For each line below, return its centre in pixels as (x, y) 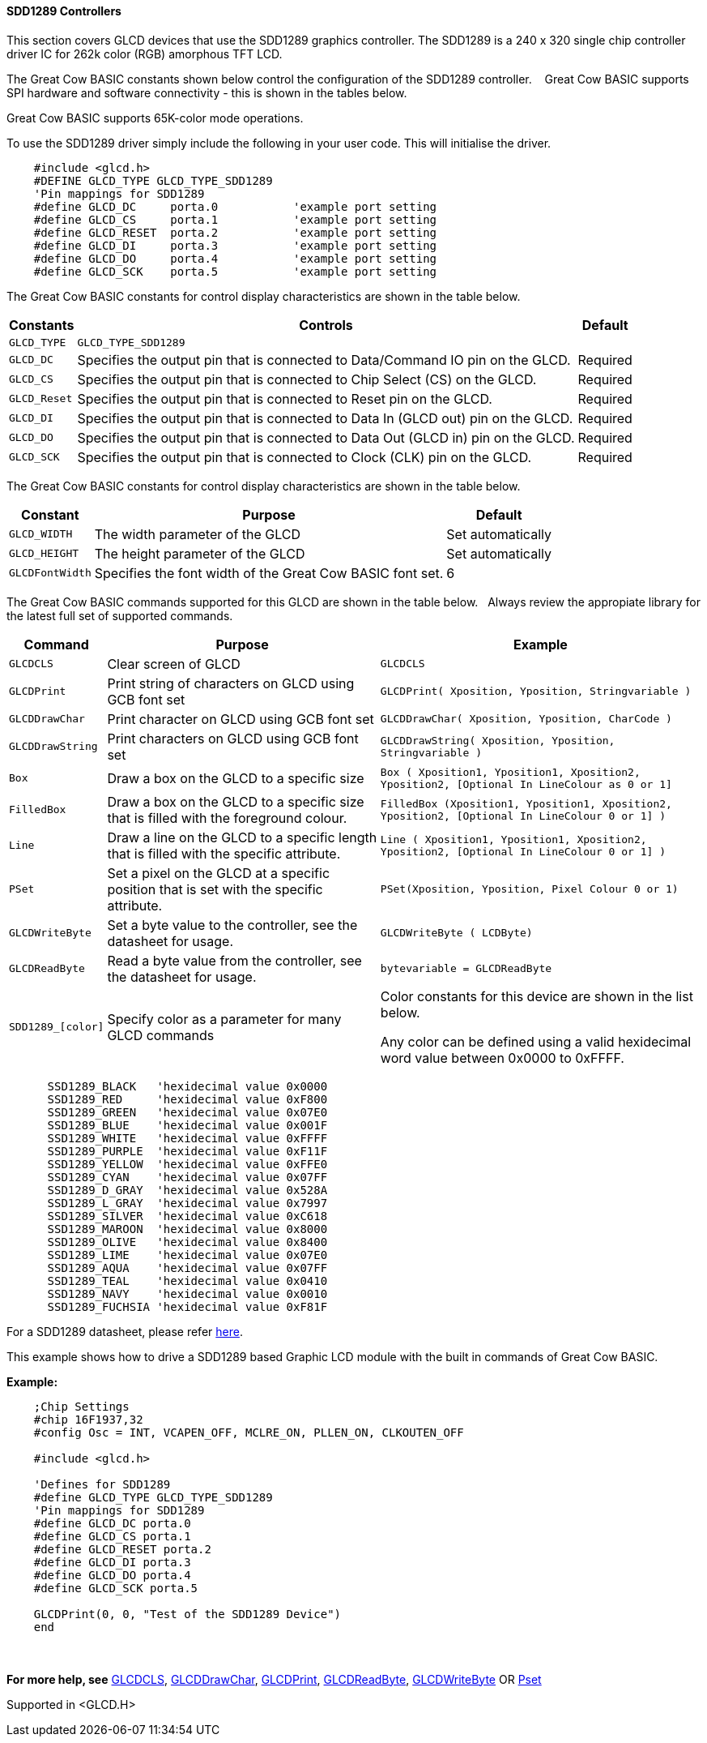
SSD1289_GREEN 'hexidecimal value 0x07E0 (187, 1112)
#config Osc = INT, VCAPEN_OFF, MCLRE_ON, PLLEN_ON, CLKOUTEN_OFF (249, 1432)
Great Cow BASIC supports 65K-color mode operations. (155, 118)
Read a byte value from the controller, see (234, 960)
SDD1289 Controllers (64, 11)
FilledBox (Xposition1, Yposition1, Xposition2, (526, 803)
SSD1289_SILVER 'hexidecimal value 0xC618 (187, 1216)
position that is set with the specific (215, 889)
